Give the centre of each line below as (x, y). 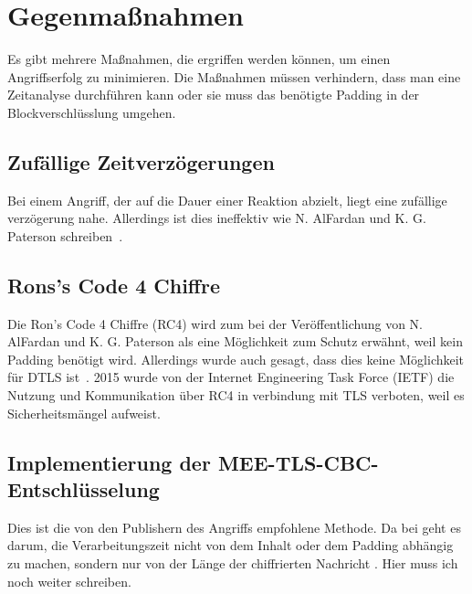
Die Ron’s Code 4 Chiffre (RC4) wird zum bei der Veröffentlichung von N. (215, 323)
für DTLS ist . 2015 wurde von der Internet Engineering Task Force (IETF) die (231, 377)
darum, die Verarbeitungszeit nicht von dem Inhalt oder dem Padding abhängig (231, 545)
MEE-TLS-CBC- (298, 462)
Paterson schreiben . (65, 235)
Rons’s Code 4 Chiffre (114, 285)
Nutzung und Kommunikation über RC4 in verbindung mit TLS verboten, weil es (236, 395)
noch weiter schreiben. (69, 581)
